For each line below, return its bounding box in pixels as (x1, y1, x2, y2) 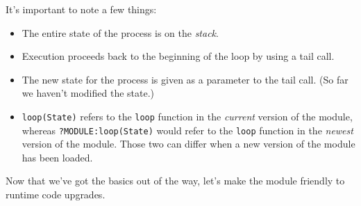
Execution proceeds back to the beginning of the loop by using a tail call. (22, 49, 335, 63)
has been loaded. (22, 150, 93, 164)
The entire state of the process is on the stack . (22, 25, 219, 40)
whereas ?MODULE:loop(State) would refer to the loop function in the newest (22, 122, 353, 137)
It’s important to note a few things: (6, 2, 157, 16)
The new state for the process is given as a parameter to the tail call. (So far (22, 72, 349, 86)
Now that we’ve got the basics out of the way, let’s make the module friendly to (6, 173, 345, 188)
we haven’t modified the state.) (22, 86, 155, 100)
